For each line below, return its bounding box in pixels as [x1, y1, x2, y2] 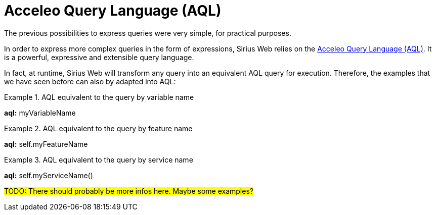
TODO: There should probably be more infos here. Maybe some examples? [4, 186, 253, 195]
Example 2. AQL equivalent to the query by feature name [4, 124, 193, 133]
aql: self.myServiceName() [4, 171, 93, 180]
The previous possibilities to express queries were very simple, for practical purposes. [4, 28, 291, 37]
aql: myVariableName [4, 108, 76, 117]
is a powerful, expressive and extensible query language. [4, 52, 194, 62]
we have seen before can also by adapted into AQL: [4, 77, 176, 86]
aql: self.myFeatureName [4, 139, 88, 148]
